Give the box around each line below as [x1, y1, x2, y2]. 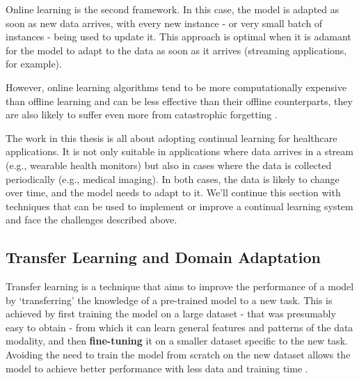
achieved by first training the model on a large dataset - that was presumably [6, 306, 336, 321]
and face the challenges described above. [6, 212, 177, 227]
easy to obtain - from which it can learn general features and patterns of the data [6, 319, 353, 334]
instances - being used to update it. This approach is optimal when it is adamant [6, 29, 351, 44]
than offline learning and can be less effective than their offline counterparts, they [6, 93, 353, 108]
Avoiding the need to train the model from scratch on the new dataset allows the [6, 347, 351, 362]
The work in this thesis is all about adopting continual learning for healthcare [6, 130, 337, 145]
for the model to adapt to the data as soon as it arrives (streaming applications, [6, 42, 347, 57]
